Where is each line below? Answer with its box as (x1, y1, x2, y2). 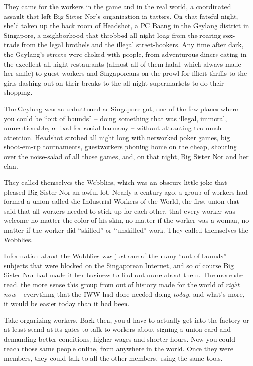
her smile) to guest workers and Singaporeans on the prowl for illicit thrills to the (4, 68, 247, 78)
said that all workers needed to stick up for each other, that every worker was (4, 205, 235, 216)
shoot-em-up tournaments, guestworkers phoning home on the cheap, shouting (4, 142, 237, 152)
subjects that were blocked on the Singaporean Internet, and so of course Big (4, 260, 234, 270)
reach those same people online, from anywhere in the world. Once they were (4, 343, 233, 353)
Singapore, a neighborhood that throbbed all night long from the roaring (4, 30, 221, 40)
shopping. (4, 87, 33, 97)
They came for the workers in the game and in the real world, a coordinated (4, 1, 231, 11)
